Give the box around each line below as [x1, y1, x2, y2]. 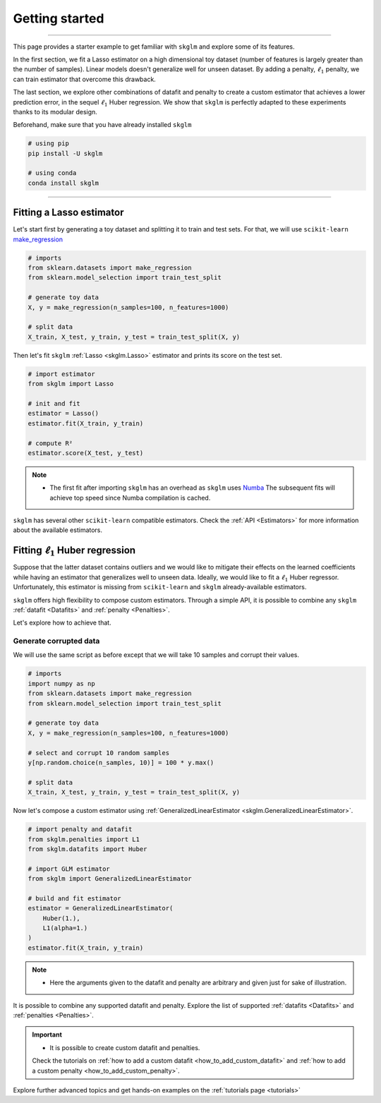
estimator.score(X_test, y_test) [28, 449, 144, 457]
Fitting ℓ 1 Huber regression [13, 544, 136, 558]
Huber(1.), [42, 914, 80, 922]
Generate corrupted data [13, 636, 100, 646]
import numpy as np [28, 680, 95, 687]
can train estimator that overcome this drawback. [13, 75, 157, 83]
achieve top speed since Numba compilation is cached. [49, 493, 211, 502]
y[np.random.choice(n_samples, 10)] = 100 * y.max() [28, 759, 214, 766]
